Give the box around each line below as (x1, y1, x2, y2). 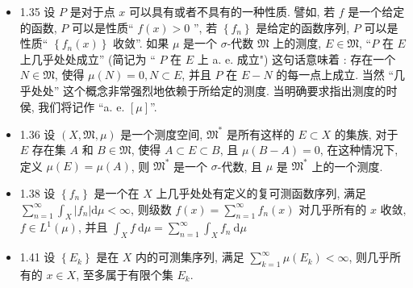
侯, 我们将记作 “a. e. (19, 98, 125, 115)
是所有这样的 (226, 125, 294, 142)
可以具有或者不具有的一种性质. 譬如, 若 (129, 3, 336, 19)
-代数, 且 (217, 157, 262, 174)
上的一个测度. (311, 157, 383, 174)
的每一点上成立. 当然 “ (276, 66, 394, 83)
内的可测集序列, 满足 (136, 248, 244, 265)
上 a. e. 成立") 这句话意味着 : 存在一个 (197, 50, 396, 67)
